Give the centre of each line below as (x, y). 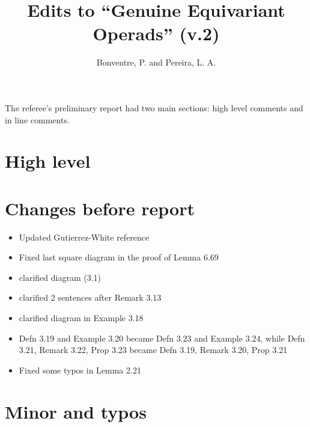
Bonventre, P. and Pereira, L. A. (156, 62)
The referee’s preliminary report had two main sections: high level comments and (154, 107)
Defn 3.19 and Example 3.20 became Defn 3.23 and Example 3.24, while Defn (162, 338)
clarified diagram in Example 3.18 (81, 317)
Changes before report (100, 208)
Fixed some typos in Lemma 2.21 (80, 370)
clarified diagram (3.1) (60, 277)
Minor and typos (76, 411)
